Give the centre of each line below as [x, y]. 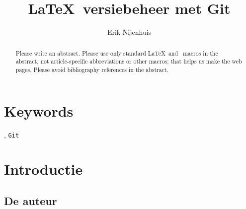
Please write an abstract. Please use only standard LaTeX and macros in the [117, 53]
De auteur [31, 200]
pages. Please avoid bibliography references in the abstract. [92, 69]
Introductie [43, 169]
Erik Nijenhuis [129, 32]
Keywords [39, 111]
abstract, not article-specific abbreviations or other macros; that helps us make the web [129, 61]
